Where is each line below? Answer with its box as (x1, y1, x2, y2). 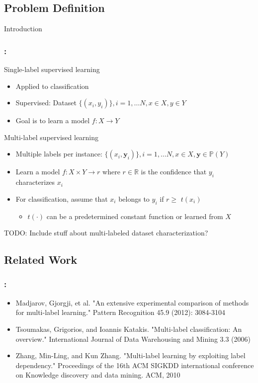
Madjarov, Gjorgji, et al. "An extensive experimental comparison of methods (15, 297, 249, 307)
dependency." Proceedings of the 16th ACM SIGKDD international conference (15, 360, 254, 370)
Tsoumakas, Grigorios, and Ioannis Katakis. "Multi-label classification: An (15, 323, 242, 334)
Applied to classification (15, 80, 89, 91)
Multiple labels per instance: (15, 149, 102, 159)
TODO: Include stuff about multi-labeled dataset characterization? (4, 228, 208, 238)
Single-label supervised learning (4, 64, 100, 75)
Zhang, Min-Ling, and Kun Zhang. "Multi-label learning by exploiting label (15, 350, 246, 361)
